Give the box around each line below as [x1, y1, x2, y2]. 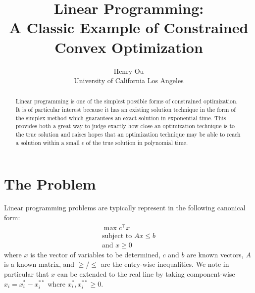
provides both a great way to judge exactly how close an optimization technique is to [15, 122, 235, 130]
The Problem [4, 174, 96, 194]
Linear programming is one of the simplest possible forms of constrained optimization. [15, 97, 238, 105]
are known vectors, [187, 249, 244, 259]
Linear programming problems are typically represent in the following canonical [4, 202, 246, 213]
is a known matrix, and [4, 259, 75, 269]
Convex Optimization [54, 37, 203, 57]
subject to [102, 232, 132, 240]
